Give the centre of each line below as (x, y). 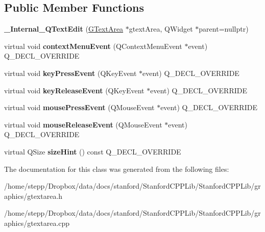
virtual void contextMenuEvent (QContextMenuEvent (93, 46)
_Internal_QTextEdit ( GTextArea (64, 29)
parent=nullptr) (224, 29)
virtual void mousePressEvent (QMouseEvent (79, 107)
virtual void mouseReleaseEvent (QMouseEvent (83, 124)
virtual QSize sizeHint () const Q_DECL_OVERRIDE (93, 151)
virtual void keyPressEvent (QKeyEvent (70, 73)
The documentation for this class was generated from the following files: (117, 169)
